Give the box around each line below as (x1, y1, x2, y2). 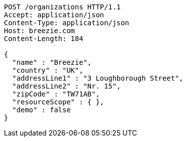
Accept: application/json (4, 11, 104, 19)
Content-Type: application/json (4, 19, 129, 27)
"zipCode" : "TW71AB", (12, 90, 100, 98)
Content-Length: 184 (4, 35, 84, 43)
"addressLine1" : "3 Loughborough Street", (12, 74, 184, 82)
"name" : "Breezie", (12, 58, 92, 66)
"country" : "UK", (12, 66, 84, 74)
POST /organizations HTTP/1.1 (4, 3, 121, 11)
